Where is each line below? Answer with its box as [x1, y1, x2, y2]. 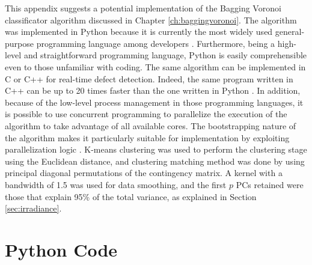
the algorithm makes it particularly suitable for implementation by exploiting [5, 131, 290, 144]
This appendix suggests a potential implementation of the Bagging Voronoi [5, 2, 281, 14]
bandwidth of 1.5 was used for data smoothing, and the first [5, 178, 227, 190]
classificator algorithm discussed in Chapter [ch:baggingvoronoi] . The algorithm [5, 13, 297, 26]
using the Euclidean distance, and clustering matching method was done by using [5, 154, 305, 167]
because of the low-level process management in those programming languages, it [5, 96, 304, 108]
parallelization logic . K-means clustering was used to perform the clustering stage [5, 143, 307, 156]
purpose [5, 37, 34, 49]
